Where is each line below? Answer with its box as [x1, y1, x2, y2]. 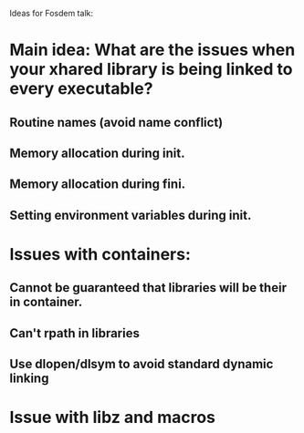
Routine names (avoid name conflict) [9, 114, 224, 130]
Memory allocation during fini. [9, 177, 186, 192]
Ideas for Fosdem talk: [9, 8, 94, 18]
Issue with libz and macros [9, 407, 216, 428]
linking [9, 371, 49, 387]
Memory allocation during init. [9, 145, 185, 160]
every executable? [9, 78, 153, 99]
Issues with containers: [9, 243, 192, 264]
